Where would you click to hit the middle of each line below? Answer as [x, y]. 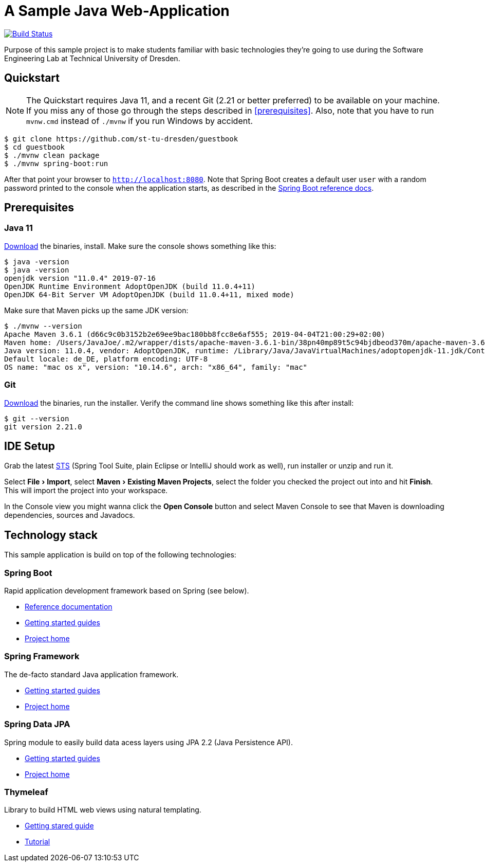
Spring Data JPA [37, 724]
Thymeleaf [26, 792]
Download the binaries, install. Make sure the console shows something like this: [140, 246]
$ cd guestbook [35, 147]
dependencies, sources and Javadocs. [70, 515]
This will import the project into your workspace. [86, 491]
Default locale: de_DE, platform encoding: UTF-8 [106, 359]
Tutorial [38, 842]
